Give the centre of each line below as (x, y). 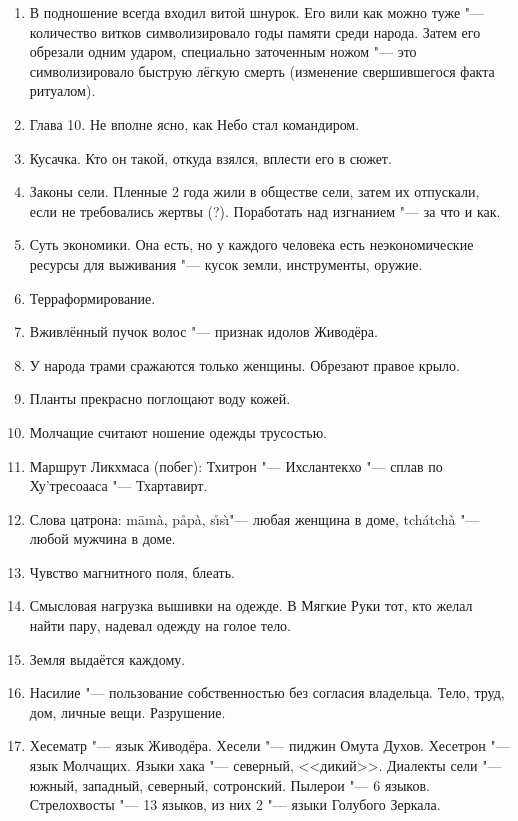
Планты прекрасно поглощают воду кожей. (160, 398)
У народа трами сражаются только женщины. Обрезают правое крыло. (244, 364)
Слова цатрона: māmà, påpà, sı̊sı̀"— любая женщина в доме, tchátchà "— (254, 518)
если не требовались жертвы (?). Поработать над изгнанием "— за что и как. (265, 210)
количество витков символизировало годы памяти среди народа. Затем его (255, 31)
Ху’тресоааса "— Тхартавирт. (118, 485)
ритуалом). (62, 90)
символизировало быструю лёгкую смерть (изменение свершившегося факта (262, 70)
